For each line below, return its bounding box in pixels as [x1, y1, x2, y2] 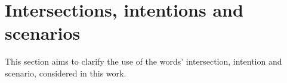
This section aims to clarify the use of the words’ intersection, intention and [5, 55, 282, 68]
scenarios [5, 21, 81, 45]
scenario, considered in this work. [5, 66, 126, 79]
